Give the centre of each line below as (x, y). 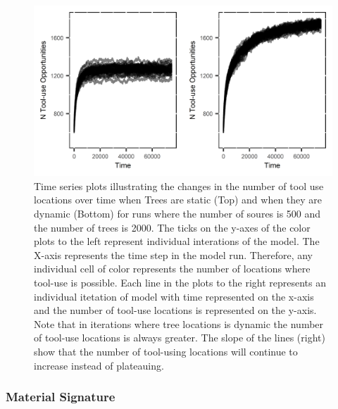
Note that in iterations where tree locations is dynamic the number (179, 323)
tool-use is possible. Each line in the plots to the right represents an (180, 282)
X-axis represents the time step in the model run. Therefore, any (173, 254)
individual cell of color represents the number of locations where (172, 269)
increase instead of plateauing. (99, 365)
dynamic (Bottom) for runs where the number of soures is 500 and (177, 213)
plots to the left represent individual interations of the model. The (177, 241)
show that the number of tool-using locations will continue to (166, 351)
